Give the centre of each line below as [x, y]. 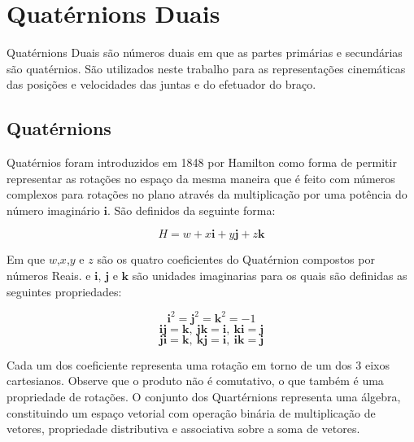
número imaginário [53, 210]
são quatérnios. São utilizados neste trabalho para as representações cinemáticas [206, 68]
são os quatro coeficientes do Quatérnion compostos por [236, 259]
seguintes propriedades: [64, 291]
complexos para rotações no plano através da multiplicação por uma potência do [207, 194]
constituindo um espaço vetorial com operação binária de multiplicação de [191, 412]
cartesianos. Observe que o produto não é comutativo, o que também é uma [195, 381]
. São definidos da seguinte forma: [191, 210]
